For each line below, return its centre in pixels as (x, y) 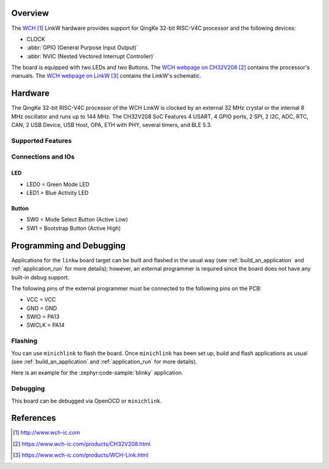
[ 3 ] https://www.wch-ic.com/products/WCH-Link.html (81, 455)
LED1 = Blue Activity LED (58, 193)
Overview (30, 13)
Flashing (24, 341)
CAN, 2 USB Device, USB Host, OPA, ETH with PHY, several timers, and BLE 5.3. (112, 125)
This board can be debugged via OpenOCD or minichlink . (87, 401)
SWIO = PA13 (43, 317)
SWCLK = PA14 (46, 325)
